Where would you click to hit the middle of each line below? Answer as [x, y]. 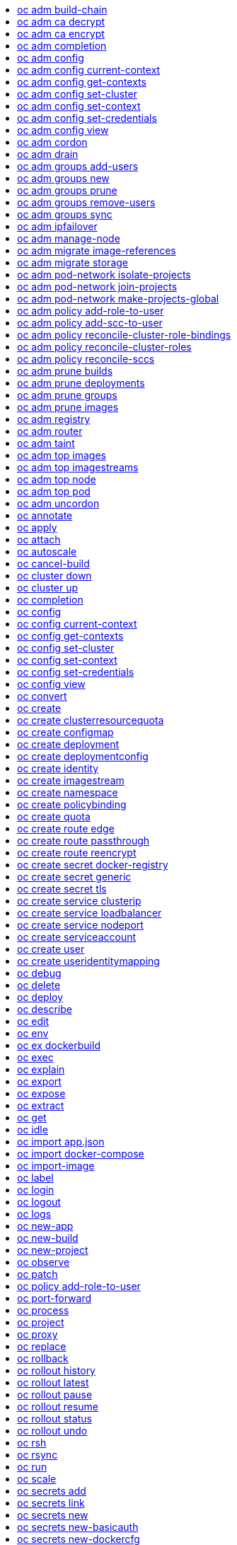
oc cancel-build [53, 564]
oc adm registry [54, 419]
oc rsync [37, 1455]
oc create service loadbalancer [89, 913]
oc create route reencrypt [77, 853]
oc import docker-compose [81, 1154]
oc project [41, 1322]
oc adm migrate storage [73, 262]
